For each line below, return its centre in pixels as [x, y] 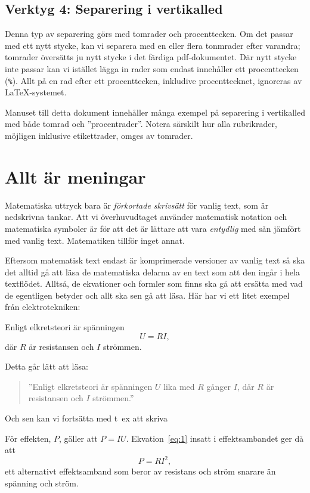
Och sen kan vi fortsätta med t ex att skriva [86, 418]
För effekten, [28, 438]
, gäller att [78, 438]
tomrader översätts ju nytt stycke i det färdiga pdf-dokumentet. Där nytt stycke [151, 57]
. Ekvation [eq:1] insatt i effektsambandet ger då [215, 438]
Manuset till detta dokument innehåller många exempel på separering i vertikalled [155, 112]
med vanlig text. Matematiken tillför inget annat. [95, 240]
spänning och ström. [42, 483]
